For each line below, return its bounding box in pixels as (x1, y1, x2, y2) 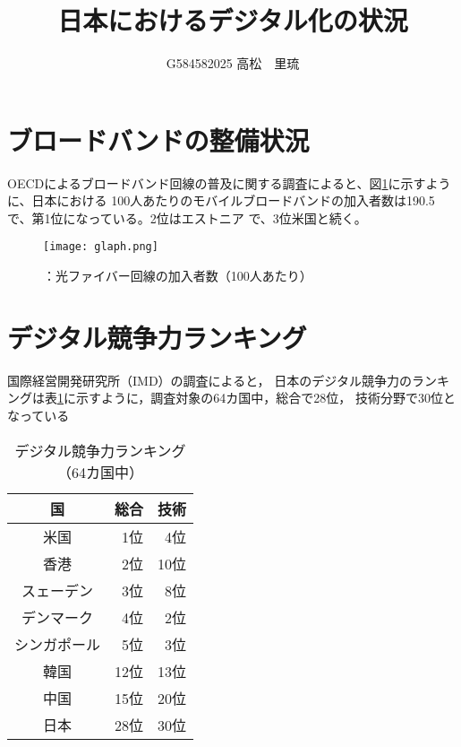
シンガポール (14, 633, 101, 655)
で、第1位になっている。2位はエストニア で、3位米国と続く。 (7, 208, 367, 227)
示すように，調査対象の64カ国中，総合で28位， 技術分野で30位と (75, 388, 456, 407)
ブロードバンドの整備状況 (7, 121, 310, 158)
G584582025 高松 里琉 (166, 54, 300, 73)
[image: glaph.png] (43, 240, 158, 254)
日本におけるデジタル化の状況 (57, 2, 408, 39)
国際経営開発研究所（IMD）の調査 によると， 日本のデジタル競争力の (7, 370, 412, 389)
